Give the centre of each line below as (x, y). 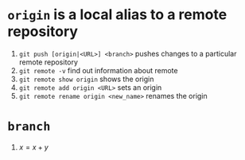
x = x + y (33, 147)
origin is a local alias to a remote (117, 15)
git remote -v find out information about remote (98, 70)
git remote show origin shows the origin (86, 79)
